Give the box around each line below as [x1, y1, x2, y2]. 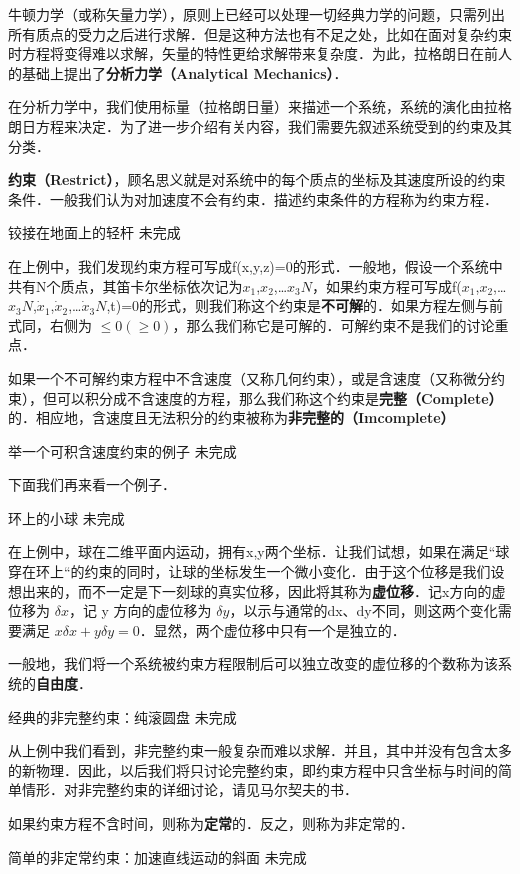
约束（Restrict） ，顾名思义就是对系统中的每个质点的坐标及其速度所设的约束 [8, 169, 506, 190]
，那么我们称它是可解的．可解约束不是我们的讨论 [172, 314, 495, 335]
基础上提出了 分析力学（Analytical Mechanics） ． [21, 62, 348, 83]
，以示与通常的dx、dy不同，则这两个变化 [229, 600, 498, 621]
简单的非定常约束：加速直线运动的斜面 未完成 [8, 846, 307, 867]
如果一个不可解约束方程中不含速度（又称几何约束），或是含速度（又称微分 [8, 367, 491, 388]
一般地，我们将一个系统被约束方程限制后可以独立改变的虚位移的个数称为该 [8, 653, 498, 674]
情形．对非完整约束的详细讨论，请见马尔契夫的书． [21, 779, 358, 800]
